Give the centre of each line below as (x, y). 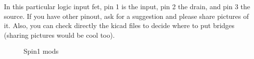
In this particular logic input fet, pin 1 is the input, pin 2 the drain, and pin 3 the (127, 6)
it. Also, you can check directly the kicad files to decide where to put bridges (119, 25)
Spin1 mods (41, 51)
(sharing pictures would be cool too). (59, 35)
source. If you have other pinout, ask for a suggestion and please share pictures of (127, 16)
